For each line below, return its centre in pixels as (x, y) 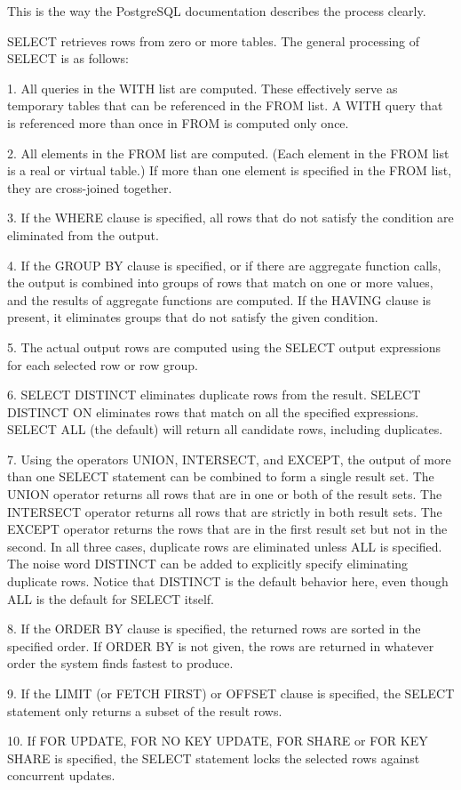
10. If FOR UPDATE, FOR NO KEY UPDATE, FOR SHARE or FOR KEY (218, 741)
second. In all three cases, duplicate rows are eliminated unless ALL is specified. (225, 546)
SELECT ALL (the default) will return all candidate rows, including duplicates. (225, 429)
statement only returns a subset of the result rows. (145, 710)
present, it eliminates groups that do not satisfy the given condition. (193, 317)
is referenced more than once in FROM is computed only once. (178, 122)
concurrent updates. (61, 775)
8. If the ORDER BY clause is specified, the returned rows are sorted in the (214, 629)
